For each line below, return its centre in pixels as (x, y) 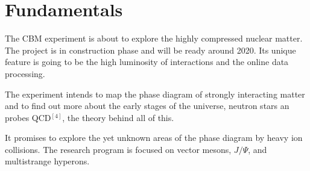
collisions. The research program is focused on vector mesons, (118, 149)
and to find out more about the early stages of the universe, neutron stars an (147, 106)
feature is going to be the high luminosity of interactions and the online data (147, 62)
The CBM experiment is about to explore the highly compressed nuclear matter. (154, 38)
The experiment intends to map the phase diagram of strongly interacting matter (155, 94)
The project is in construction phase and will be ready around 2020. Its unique (150, 50)
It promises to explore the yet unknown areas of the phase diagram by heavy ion (154, 138)
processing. (25, 73)
